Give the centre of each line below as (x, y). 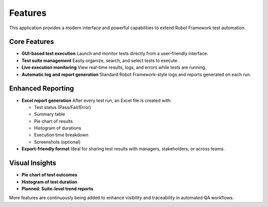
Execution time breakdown (61, 135)
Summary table (50, 114)
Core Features (32, 42)
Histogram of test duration (49, 182)
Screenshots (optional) (57, 142)
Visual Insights (33, 163)
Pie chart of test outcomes (50, 175)
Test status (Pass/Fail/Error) (63, 107)
